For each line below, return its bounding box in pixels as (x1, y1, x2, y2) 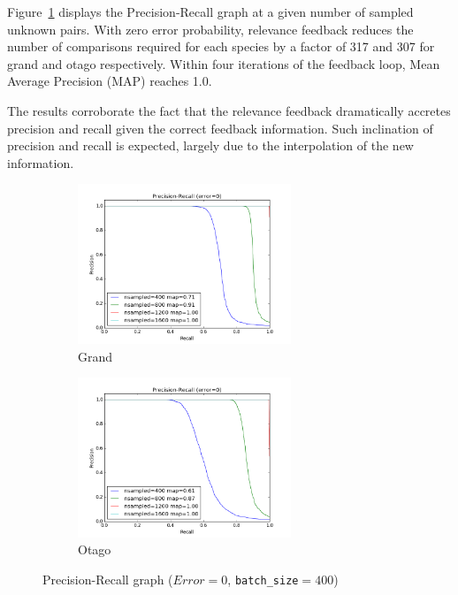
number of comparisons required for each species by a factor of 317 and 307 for (7, 37, 435, 56)
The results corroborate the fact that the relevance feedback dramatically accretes (7, 101, 451, 119)
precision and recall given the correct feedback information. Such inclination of (7, 118, 433, 137)
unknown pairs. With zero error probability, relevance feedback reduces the (7, 19, 414, 38)
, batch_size (227, 569, 299, 588)
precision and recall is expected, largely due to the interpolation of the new (7, 136, 414, 155)
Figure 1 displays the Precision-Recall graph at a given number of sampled (7, 3, 414, 20)
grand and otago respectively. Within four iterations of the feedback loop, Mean (7, 54, 440, 72)
